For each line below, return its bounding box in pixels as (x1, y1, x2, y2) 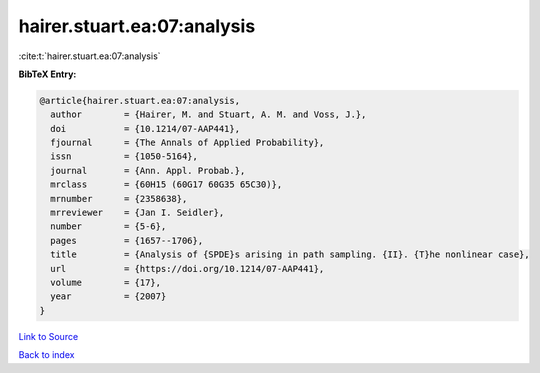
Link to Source (18, 330, 79, 342)
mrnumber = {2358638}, (50, 193, 188, 204)
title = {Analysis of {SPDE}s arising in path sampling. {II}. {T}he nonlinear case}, (50, 249, 530, 260)
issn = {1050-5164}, (50, 151, 199, 162)
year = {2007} (50, 291, 167, 302)
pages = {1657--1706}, (50, 235, 204, 246)
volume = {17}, (50, 277, 162, 288)
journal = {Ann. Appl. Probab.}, (50, 165, 246, 176)
